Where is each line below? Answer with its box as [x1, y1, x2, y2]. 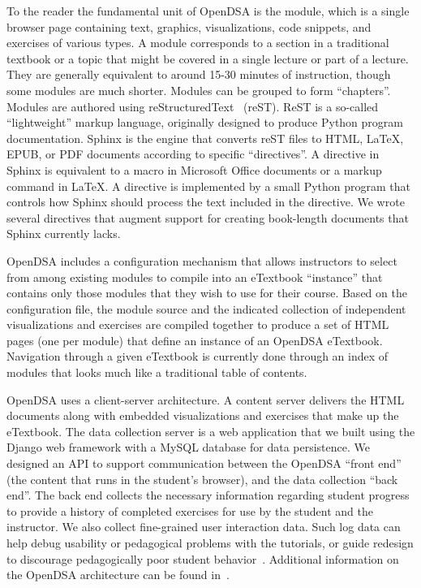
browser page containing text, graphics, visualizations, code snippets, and [6, 18, 372, 35]
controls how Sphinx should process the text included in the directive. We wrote [6, 193, 405, 210]
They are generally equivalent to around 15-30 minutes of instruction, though [6, 66, 391, 83]
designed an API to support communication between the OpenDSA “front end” [6, 455, 402, 472]
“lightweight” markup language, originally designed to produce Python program [6, 114, 403, 131]
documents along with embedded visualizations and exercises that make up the [6, 407, 399, 424]
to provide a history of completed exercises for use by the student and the [6, 502, 374, 519]
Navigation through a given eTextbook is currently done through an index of [6, 348, 389, 365]
